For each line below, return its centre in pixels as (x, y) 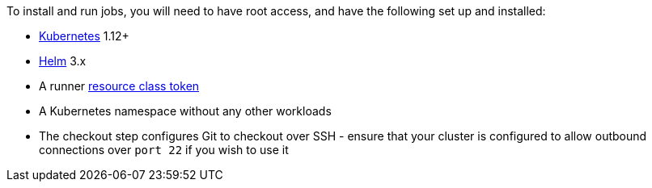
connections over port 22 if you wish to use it (164, 150)
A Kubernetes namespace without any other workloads (185, 111)
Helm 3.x (63, 61)
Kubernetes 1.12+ (84, 36)
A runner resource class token (119, 86)
